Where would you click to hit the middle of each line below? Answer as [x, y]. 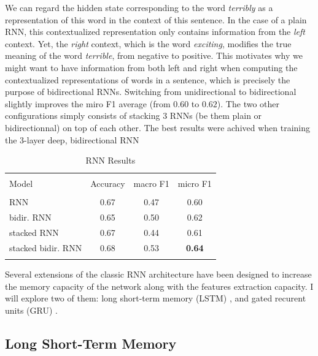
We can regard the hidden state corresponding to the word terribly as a [139, 7]
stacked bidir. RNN [46, 247]
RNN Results [111, 160]
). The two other [248, 103]
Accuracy [108, 184]
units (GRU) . [31, 310]
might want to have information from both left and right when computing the [151, 67]
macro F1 [151, 184]
